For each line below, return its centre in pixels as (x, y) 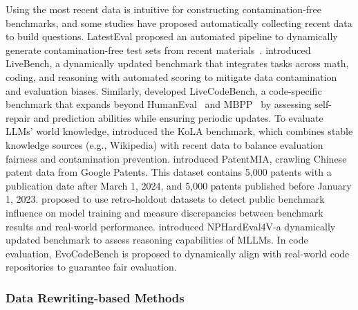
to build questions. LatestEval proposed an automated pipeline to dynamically (172, 36)
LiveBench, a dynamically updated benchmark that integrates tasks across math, (177, 63)
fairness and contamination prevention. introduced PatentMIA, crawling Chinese (176, 158)
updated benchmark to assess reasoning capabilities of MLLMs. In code (157, 240)
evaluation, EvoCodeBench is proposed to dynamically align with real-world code (178, 253)
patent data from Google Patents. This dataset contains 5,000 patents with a (169, 172)
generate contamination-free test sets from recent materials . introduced (158, 49)
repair (18, 117)
